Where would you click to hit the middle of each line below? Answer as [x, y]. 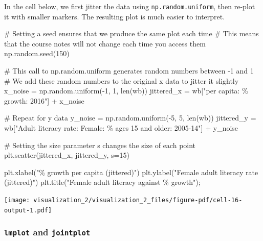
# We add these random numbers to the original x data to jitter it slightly [122, 80]
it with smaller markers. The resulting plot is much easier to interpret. [115, 16]
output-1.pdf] [28, 210]
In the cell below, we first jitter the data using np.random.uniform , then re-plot [130, 6]
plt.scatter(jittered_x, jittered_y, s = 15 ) [67, 155]
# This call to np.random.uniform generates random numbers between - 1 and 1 [129, 71]
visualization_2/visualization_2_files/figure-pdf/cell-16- [138, 200]
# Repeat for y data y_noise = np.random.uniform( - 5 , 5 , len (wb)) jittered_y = [130, 118]
